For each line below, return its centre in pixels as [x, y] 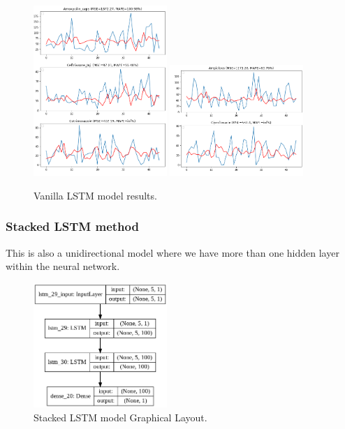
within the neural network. [63, 266]
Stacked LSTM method [72, 226]
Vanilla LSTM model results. [95, 195]
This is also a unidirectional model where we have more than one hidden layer [172, 252]
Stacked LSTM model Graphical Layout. [120, 417]
